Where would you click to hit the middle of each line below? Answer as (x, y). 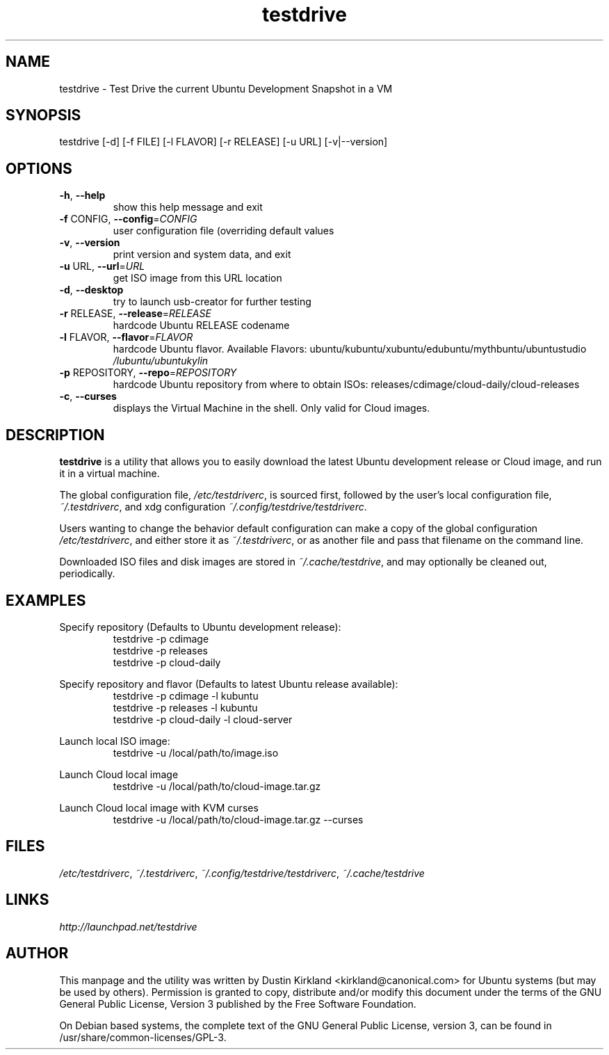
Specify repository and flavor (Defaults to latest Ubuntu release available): (229, 684)
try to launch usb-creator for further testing (212, 302)
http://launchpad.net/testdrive (128, 926)
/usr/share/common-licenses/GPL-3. (143, 1037)
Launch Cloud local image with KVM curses (159, 807)
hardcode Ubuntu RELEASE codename (201, 325)
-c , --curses (88, 396)
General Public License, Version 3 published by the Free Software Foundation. (238, 1004)
